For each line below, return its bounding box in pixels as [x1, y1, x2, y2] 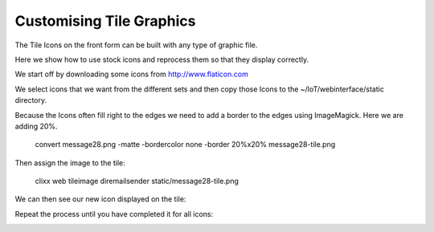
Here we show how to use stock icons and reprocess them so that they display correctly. [14, 55, 309, 64]
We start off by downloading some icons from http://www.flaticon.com [14, 69, 248, 79]
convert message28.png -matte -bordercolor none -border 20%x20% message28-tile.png [35, 140, 336, 149]
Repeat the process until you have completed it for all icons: [14, 209, 213, 218]
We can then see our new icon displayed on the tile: [14, 194, 186, 204]
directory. [14, 96, 47, 105]
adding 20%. [14, 121, 58, 131]
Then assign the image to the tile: [14, 157, 125, 168]
